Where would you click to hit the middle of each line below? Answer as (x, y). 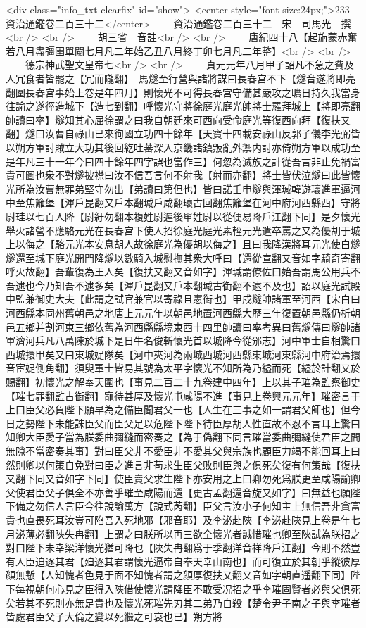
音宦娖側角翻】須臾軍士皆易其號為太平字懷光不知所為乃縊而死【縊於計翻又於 (183, 368)
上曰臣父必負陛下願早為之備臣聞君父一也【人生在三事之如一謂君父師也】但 (178, 409)
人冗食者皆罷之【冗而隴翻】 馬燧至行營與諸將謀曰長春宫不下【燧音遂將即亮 (181, 78)
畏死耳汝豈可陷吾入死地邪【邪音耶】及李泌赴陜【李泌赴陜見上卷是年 (193, 519)
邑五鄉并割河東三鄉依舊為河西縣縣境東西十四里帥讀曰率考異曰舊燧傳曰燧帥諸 (183, 326)
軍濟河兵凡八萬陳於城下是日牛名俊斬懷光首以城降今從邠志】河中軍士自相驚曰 (183, 340)
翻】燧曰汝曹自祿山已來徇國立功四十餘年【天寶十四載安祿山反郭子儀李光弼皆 (183, 133)
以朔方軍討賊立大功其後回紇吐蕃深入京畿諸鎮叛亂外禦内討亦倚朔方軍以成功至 (183, 147)
